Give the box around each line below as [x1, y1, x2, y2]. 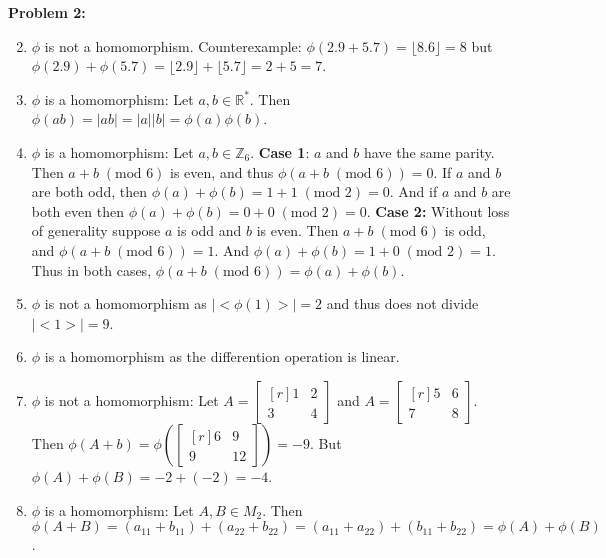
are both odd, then [31, 181, 147, 202]
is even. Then [256, 220, 339, 241]
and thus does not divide [326, 293, 479, 314]
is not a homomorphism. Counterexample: [44, 35, 302, 56]
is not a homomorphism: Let [44, 389, 219, 410]
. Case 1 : [250, 141, 310, 162]
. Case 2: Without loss [366, 200, 510, 221]
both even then [31, 200, 124, 221]
